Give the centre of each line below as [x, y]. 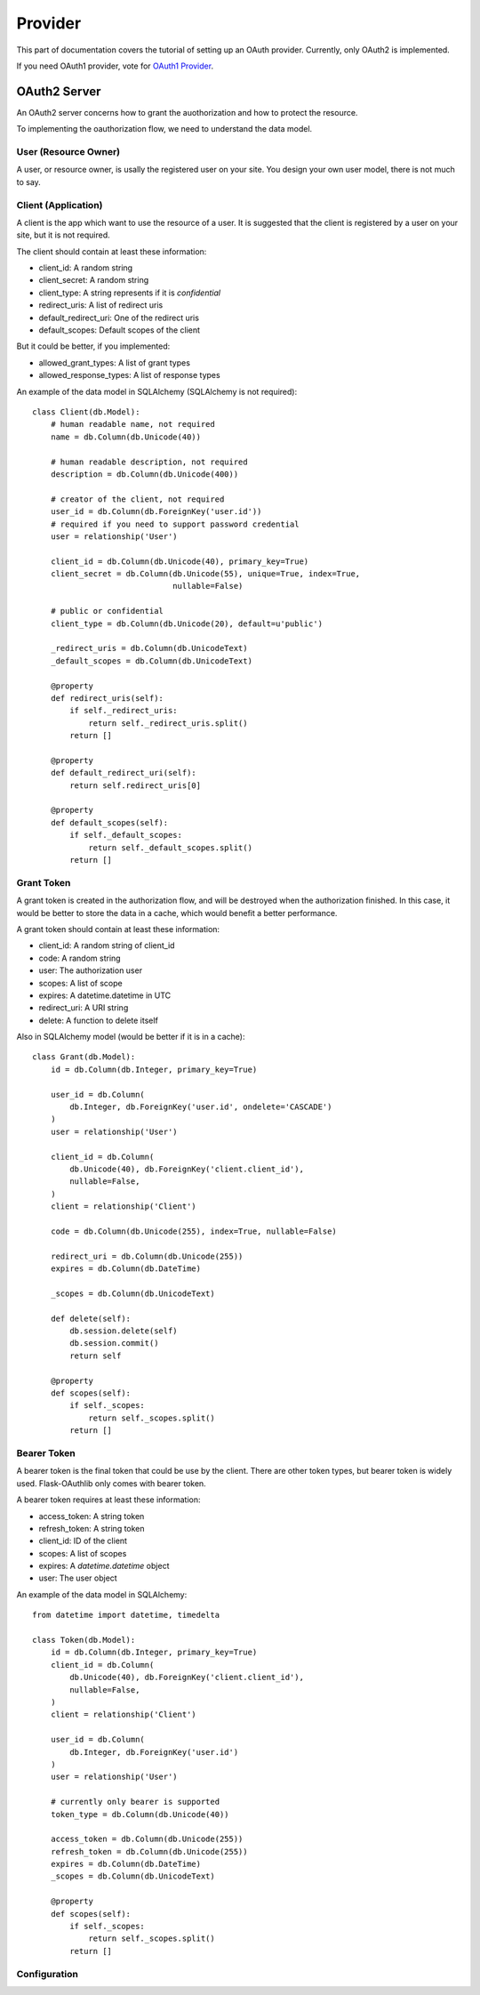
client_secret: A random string [94, 280]
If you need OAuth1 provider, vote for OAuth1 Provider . [115, 66]
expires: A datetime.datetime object [104, 1566]
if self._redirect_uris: [124, 711]
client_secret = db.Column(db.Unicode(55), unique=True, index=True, [205, 574]
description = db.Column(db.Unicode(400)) [144, 474]
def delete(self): [91, 1318]
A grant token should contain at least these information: [118, 929]
